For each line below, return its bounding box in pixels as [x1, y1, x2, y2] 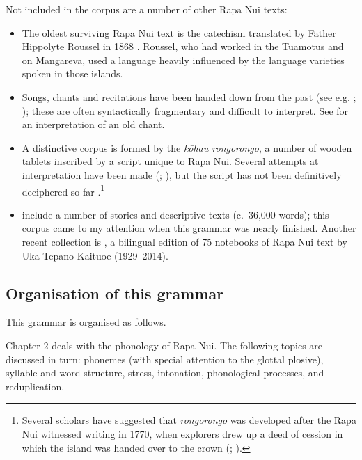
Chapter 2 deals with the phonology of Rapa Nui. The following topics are [6, 338, 323, 352]
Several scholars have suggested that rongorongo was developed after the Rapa [22, 413, 356, 427]
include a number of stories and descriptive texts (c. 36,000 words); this [22, 207, 329, 221]
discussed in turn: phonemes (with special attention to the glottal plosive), [6, 351, 324, 366]
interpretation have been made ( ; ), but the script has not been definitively [22, 167, 342, 182]
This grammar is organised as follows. [6, 315, 166, 329]
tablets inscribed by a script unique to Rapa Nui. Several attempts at [22, 154, 319, 168]
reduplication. [6, 379, 65, 393]
